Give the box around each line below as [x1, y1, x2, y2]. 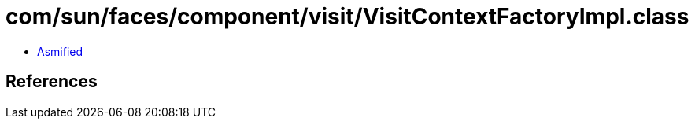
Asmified [37, 44, 83, 58]
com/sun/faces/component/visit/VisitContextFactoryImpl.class [6, 3, 689, 30]
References [6, 72, 98, 92]
